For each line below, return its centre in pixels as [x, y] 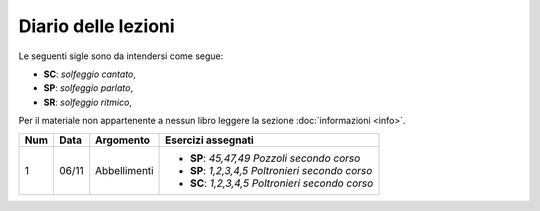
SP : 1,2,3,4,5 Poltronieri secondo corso [281, 170]
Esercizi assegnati [209, 140]
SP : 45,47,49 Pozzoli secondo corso [275, 158]
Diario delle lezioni [96, 26]
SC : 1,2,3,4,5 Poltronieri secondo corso [282, 183]
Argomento [122, 140]
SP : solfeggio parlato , [88, 88]
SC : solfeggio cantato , [90, 74]
